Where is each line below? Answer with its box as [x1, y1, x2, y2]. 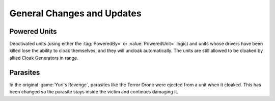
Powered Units [9, 27, 57, 36]
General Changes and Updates [9, 8, 142, 19]
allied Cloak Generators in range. [9, 55, 78, 61]
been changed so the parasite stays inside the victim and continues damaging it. [9, 89, 178, 95]
